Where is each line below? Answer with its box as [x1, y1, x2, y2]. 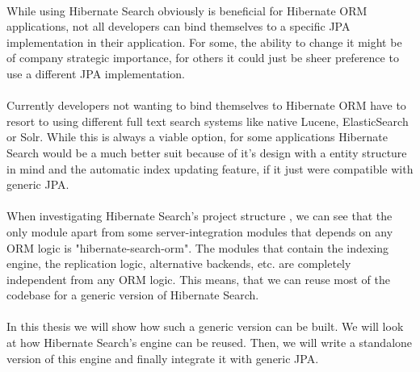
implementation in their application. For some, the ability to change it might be [6, 33, 402, 50]
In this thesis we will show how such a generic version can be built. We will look [6, 318, 404, 335]
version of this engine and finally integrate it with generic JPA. [6, 349, 319, 366]
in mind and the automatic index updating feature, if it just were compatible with [6, 160, 414, 177]
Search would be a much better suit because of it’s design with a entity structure [6, 144, 407, 161]
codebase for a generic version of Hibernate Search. [6, 286, 259, 303]
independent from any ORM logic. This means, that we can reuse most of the [6, 270, 390, 287]
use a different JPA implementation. [6, 65, 186, 82]
